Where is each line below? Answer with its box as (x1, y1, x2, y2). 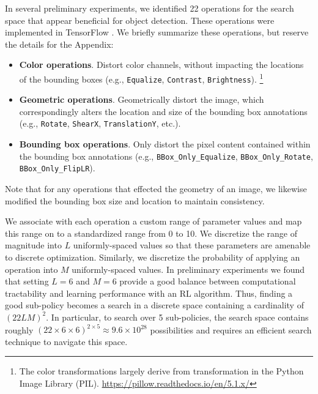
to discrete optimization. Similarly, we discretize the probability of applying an (5, 251, 300, 263)
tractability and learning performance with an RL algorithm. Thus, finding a (5, 286, 293, 299)
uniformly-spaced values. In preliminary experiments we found (72, 262, 305, 275)
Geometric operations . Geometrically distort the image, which (19, 93, 264, 106)
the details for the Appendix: (5, 37, 114, 50)
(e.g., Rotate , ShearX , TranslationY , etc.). (19, 117, 181, 130)
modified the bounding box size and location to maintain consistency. (5, 194, 265, 207)
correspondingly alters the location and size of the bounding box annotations (19, 105, 308, 117)
